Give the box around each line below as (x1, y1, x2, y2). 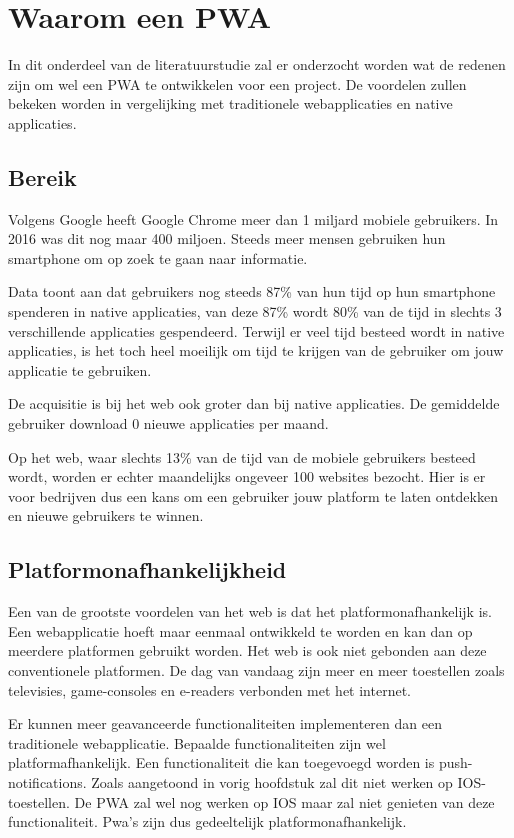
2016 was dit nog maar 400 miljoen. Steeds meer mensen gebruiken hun (8, 228, 446, 249)
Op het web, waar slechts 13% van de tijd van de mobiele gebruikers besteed (8, 446, 476, 467)
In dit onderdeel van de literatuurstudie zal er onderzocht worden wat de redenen (8, 54, 506, 75)
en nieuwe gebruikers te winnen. (8, 505, 204, 526)
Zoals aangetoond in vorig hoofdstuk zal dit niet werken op (91, 771, 453, 792)
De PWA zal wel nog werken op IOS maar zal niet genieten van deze (74, 791, 495, 812)
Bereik (8, 161, 77, 192)
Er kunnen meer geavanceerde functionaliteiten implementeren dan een (8, 713, 442, 734)
